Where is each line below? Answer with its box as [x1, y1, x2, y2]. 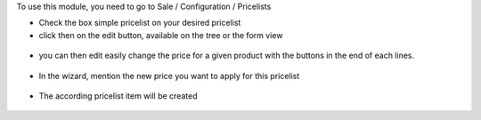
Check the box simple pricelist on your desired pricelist [38, 18, 241, 28]
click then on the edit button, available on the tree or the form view [38, 29, 283, 40]
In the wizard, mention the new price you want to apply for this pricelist [38, 70, 300, 81]
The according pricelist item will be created [38, 90, 198, 101]
